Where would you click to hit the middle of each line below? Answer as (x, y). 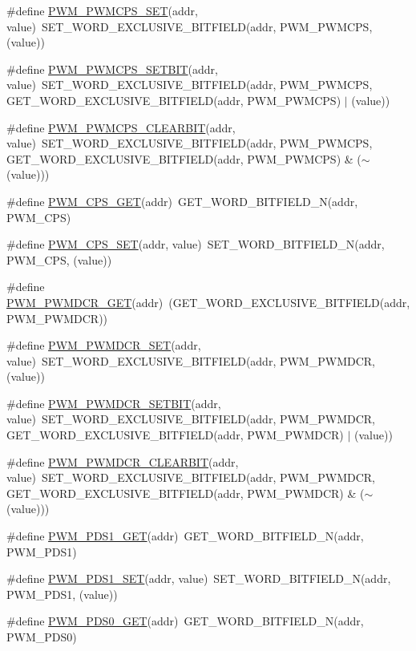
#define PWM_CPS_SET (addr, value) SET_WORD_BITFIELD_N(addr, (196, 244)
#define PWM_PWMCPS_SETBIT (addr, (112, 69)
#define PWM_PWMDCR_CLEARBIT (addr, (123, 461)
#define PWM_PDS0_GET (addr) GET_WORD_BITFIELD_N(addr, (185, 621)
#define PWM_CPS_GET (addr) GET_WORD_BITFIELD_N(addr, (182, 201)
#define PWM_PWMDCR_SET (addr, (104, 345)
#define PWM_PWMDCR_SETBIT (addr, (114, 403)
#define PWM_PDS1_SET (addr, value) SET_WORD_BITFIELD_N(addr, (199, 578)
